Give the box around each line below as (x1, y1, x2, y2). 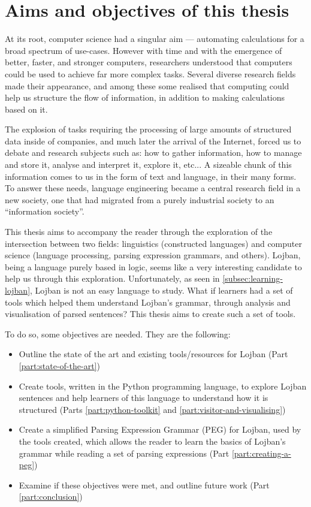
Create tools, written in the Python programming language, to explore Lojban (19, 379, 307, 392)
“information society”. (5, 205, 84, 218)
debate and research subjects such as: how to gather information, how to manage (5, 146, 302, 159)
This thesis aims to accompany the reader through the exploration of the (5, 225, 273, 238)
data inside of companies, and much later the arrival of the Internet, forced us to (5, 134, 301, 147)
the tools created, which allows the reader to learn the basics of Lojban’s (19, 434, 286, 447)
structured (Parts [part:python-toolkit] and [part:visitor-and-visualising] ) (19, 403, 286, 415)
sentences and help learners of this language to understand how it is (19, 391, 268, 404)
